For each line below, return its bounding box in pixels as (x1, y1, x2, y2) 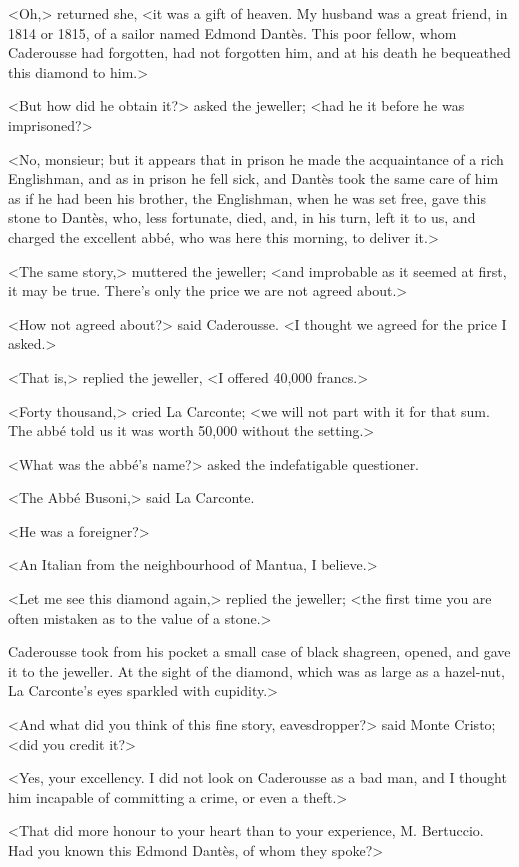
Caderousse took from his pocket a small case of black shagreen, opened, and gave (8, 641, 511, 662)
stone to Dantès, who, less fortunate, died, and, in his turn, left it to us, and (8, 207, 476, 228)
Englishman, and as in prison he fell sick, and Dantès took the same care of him (8, 168, 499, 189)
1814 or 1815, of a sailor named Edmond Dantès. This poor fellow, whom (8, 22, 457, 43)
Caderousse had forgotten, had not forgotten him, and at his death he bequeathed (8, 42, 511, 63)
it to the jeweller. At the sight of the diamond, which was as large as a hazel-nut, (8, 660, 505, 681)
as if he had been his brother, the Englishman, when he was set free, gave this (8, 187, 486, 208)
